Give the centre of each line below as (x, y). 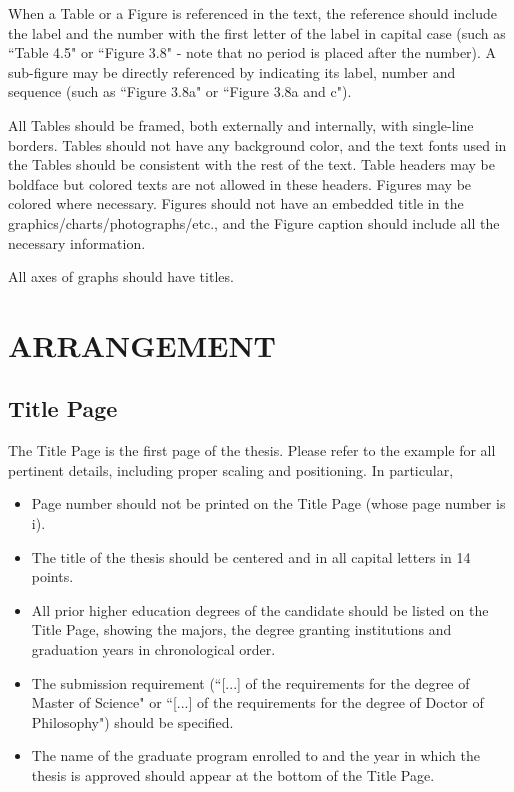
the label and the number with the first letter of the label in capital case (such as (257, 32)
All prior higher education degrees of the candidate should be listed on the (260, 609)
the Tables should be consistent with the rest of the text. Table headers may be (252, 164)
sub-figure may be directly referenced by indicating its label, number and (232, 71)
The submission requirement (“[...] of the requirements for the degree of (250, 682)
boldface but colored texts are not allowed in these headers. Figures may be (240, 183)
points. (52, 576)
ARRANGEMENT (142, 344)
